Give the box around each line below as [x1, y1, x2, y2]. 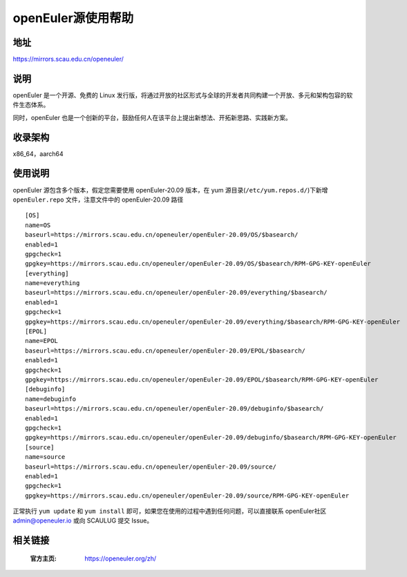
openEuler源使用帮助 [12, 10, 134, 26]
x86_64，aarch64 [12, 149, 64, 158]
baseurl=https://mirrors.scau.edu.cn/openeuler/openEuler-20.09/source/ [25, 462, 276, 471]
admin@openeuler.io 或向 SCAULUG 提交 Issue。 [12, 516, 153, 525]
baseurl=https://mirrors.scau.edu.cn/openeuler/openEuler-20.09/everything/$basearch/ [25, 288, 328, 297]
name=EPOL [25, 337, 58, 345]
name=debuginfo [25, 395, 77, 403]
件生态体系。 [12, 101, 50, 109]
